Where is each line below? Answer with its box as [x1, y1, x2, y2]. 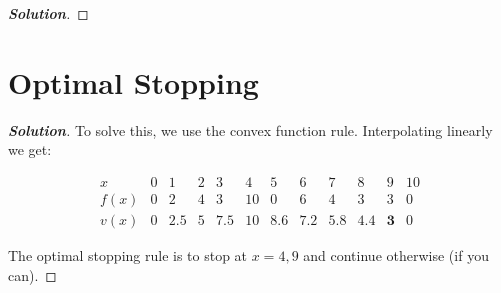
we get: [8, 139, 52, 160]
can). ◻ [8, 264, 57, 285]
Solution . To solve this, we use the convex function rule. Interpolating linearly [8, 119, 493, 140]
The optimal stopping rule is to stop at [8, 245, 248, 265]
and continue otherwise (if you [303, 245, 489, 265]
